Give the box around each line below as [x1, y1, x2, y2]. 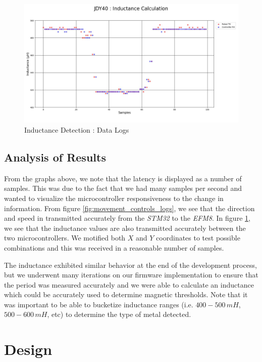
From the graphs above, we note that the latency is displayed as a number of [4, 173, 242, 183]
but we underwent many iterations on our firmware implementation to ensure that [4, 269, 258, 280]
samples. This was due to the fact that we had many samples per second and [4, 183, 242, 193]
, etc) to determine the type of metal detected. [47, 309, 191, 319]
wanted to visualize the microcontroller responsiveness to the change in [4, 192, 224, 203]
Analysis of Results [4, 149, 106, 165]
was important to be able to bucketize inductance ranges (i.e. [4, 299, 193, 309]
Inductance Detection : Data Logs [24, 124, 129, 135]
